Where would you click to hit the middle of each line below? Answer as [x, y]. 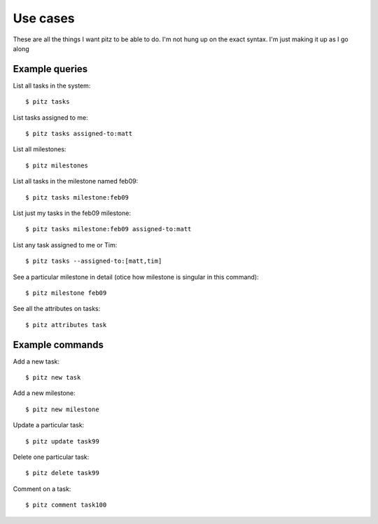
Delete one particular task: [51, 457]
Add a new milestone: [44, 393]
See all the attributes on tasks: [57, 309]
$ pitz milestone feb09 [66, 293]
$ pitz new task [53, 377]
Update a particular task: [49, 425]
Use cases [44, 18]
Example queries [50, 69]
